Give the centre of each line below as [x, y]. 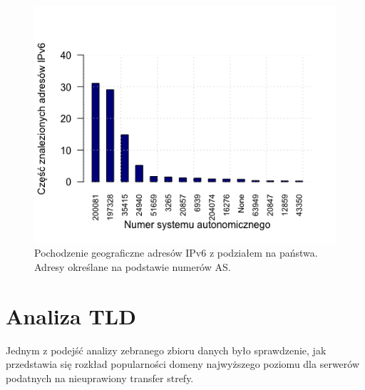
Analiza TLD [71, 315]
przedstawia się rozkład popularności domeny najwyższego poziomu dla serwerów [183, 364]
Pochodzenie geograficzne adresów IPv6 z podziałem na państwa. [176, 253]
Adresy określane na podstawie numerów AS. [133, 266]
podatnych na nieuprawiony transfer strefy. [100, 378]
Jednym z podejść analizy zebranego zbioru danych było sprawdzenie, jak [166, 350]
